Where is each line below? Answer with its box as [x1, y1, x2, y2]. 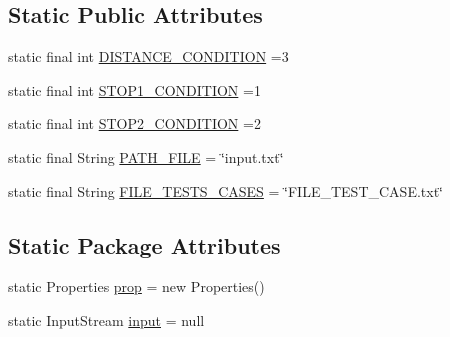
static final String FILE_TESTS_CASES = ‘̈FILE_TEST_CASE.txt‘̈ [8, 180, 443, 201]
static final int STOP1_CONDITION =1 [8, 79, 261, 100]
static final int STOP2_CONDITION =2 [8, 113, 261, 134]
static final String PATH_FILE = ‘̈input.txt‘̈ [8, 146, 284, 167]
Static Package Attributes [8, 229, 281, 260]
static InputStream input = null [8, 309, 205, 330]
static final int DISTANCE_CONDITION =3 [8, 46, 289, 67]
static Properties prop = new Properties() [8, 276, 265, 297]
